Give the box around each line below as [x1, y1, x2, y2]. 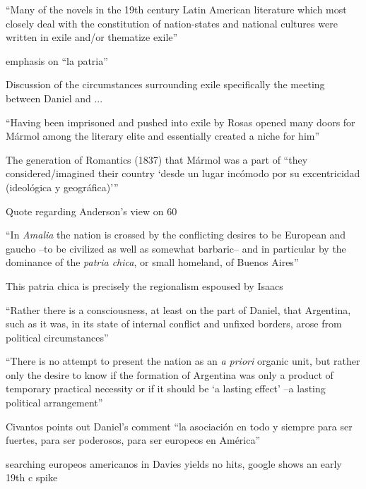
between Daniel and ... [6, 90, 103, 105]
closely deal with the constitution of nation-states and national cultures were [6, 16, 338, 30]
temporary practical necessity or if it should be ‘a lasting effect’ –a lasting [6, 381, 326, 396]
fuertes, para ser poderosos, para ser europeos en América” [6, 433, 261, 447]
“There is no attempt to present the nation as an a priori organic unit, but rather [6, 354, 360, 368]
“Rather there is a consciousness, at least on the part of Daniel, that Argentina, [6, 302, 351, 317]
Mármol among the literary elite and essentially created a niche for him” [6, 128, 320, 143]
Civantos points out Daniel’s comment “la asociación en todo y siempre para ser [6, 418, 353, 433]
